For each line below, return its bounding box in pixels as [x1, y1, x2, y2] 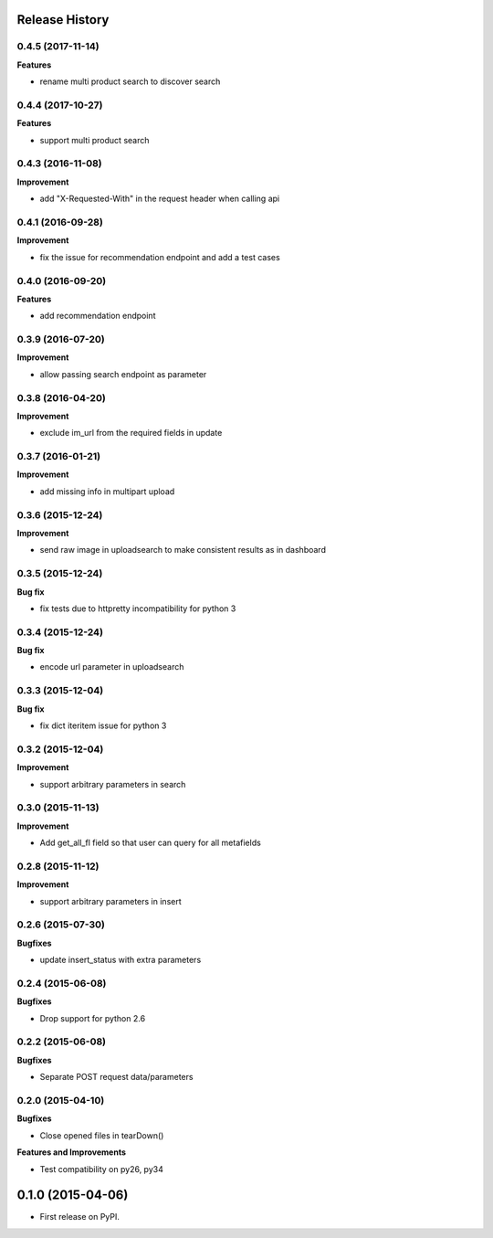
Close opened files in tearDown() [39, 1129, 164, 1141]
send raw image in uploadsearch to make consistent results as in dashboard [39, 545, 326, 556]
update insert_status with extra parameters [39, 955, 202, 966]
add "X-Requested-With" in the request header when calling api [39, 193, 280, 205]
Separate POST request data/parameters [39, 1072, 194, 1083]
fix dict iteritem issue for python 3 [39, 720, 167, 731]
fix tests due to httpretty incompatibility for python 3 [39, 603, 236, 614]
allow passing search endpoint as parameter [39, 368, 207, 379]
